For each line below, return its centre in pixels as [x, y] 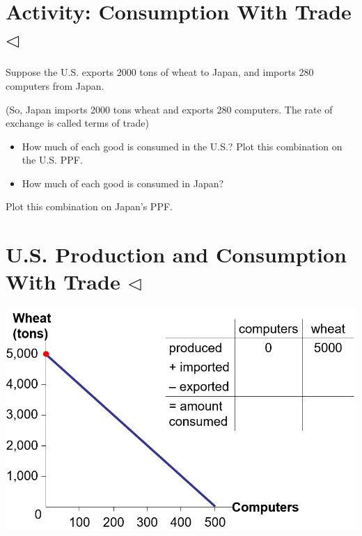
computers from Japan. [55, 85]
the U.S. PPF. [52, 160]
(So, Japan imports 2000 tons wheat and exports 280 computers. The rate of [169, 109]
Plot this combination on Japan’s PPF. [89, 206]
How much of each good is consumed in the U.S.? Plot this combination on [182, 146]
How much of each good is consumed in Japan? [123, 183]
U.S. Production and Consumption [176, 254]
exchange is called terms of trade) [77, 123]
